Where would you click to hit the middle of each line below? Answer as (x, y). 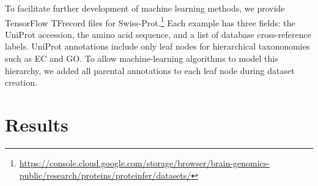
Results (37, 124)
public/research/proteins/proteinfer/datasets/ (105, 175)
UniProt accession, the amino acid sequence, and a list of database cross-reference (158, 34)
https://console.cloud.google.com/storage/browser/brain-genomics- (145, 162)
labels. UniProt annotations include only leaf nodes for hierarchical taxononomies (157, 46)
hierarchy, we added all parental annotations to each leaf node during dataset (150, 70)
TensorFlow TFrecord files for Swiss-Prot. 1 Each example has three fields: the (150, 21)
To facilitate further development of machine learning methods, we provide (145, 8)
